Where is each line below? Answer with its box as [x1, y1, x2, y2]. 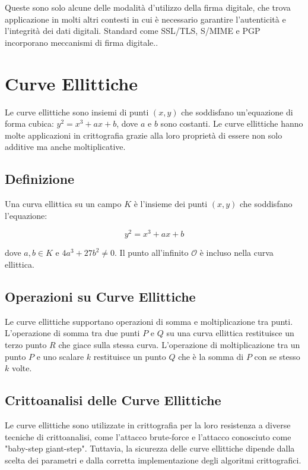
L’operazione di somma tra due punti [5, 327, 140, 339]
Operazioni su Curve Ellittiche [5, 287, 196, 305]
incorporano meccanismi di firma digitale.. [5, 36, 158, 48]
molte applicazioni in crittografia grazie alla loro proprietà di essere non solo [5, 129, 282, 141]
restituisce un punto [93, 350, 166, 362]
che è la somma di [178, 350, 244, 362]
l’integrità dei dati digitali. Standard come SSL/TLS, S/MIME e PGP [5, 24, 261, 37]
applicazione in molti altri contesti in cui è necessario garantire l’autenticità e [5, 12, 286, 25]
